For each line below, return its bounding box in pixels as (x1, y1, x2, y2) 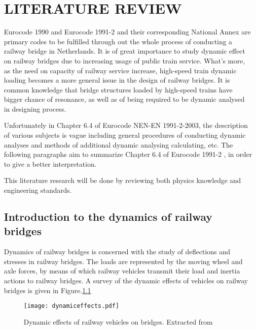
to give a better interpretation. (4, 158, 97, 169)
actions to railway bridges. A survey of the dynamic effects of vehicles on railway (4, 275, 248, 285)
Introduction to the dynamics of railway (4, 209, 213, 224)
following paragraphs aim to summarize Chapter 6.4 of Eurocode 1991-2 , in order (4, 149, 252, 159)
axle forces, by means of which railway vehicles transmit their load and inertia (4, 266, 240, 276)
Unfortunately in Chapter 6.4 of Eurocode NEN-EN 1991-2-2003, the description (4, 120, 248, 130)
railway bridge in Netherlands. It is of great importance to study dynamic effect (4, 46, 245, 56)
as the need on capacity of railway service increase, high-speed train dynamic (4, 65, 237, 75)
